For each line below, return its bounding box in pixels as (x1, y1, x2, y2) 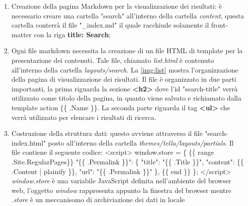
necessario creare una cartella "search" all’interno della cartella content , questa (11, 10, 244, 20)
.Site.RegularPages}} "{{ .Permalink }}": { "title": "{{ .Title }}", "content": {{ (11, 156, 244, 166)
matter (11, 29, 32, 39)
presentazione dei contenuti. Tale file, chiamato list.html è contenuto (11, 55, 214, 65)
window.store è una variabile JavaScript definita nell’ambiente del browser (11, 176, 231, 186)
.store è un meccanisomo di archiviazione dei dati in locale (11, 194, 185, 205)
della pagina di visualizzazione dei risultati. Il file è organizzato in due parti (11, 74, 236, 84)
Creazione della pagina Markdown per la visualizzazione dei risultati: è (11, 1, 222, 11)
